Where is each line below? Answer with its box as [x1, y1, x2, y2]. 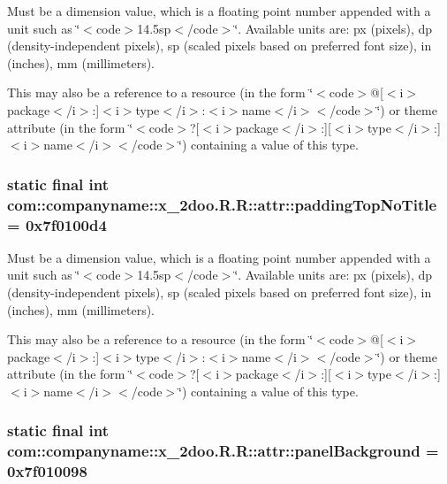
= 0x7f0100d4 [7, 213, 107, 235]
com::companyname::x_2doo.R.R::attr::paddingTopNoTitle [7, 193, 437, 215]
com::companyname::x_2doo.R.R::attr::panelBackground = [7, 440, 439, 462]
